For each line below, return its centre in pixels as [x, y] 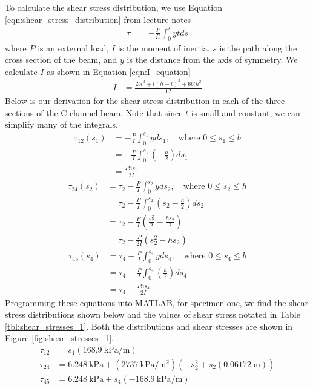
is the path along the [258, 47]
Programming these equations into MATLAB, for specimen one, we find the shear [157, 302]
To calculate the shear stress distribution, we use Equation [114, 7]
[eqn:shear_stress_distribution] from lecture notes [98, 19]
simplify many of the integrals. [61, 124]
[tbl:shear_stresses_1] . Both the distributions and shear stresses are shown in [149, 326]
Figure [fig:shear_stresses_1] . [59, 338]
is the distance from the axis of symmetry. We [212, 60]
